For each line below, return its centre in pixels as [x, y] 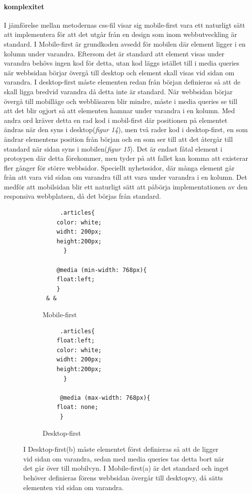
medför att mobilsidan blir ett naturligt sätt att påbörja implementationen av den [126, 186]
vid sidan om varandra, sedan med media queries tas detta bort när [124, 458]
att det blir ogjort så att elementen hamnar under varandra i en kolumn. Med [119, 111]
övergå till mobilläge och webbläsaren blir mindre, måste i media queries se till [121, 101]
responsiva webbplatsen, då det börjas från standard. [83, 196]
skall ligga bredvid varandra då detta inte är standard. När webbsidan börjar [118, 91]
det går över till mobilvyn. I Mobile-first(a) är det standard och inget [126, 468]
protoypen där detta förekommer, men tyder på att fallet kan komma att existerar [126, 158]
